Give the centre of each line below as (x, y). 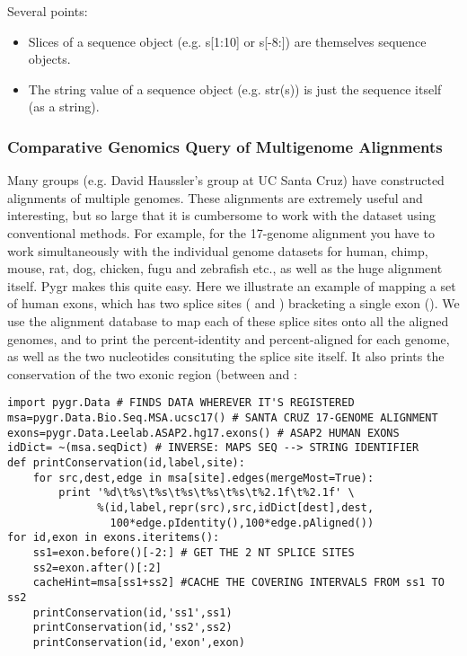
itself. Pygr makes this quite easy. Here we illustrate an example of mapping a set (232, 285)
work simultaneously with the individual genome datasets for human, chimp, (218, 250)
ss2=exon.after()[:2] (97, 567)
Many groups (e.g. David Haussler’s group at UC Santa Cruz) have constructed (226, 180)
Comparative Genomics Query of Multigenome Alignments (225, 146)
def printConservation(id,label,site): (126, 462)
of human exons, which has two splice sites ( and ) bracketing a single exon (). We (233, 303)
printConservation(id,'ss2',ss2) (132, 628)
